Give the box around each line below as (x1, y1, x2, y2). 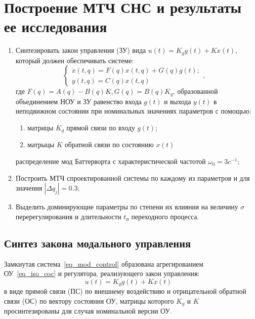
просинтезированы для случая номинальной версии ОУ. (4, 306, 172, 316)
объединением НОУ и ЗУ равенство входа (15, 96, 142, 106)
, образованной (173, 86, 218, 96)
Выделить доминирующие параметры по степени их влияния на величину (15, 201, 238, 212)
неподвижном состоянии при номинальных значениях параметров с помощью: (15, 106, 252, 116)
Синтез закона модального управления (4, 235, 191, 250)
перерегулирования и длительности (15, 211, 122, 221)
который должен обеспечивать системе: (15, 55, 134, 65)
